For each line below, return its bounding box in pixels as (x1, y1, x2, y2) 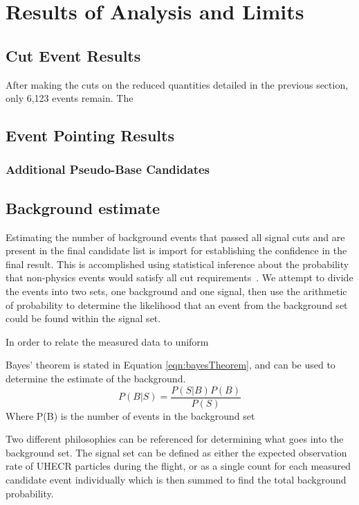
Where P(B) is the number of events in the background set (6, 408, 255, 423)
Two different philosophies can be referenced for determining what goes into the (6, 432, 344, 446)
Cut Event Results (6, 44, 141, 66)
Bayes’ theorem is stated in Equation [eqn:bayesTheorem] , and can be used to (6, 357, 335, 372)
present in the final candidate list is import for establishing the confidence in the (6, 243, 347, 258)
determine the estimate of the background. (6, 371, 186, 385)
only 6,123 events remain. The (6, 91, 134, 105)
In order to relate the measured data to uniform (6, 334, 209, 348)
